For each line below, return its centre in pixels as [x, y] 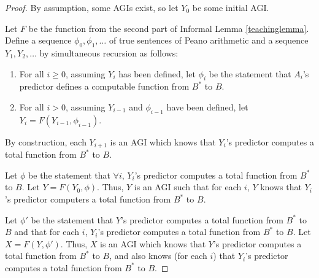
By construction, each [46, 141]
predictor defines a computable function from [104, 86]
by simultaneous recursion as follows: [109, 52]
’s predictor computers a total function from [88, 199]
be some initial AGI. [231, 7]
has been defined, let [157, 73]
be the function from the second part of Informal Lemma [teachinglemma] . [169, 28]
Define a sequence [38, 40]
